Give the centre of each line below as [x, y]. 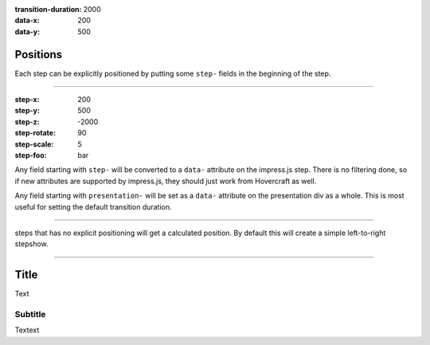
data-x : [27, 21]
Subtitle [30, 315]
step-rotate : [35, 133]
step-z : [27, 122]
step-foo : [31, 155]
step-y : [27, 111]
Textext [27, 330]
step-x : [27, 100]
